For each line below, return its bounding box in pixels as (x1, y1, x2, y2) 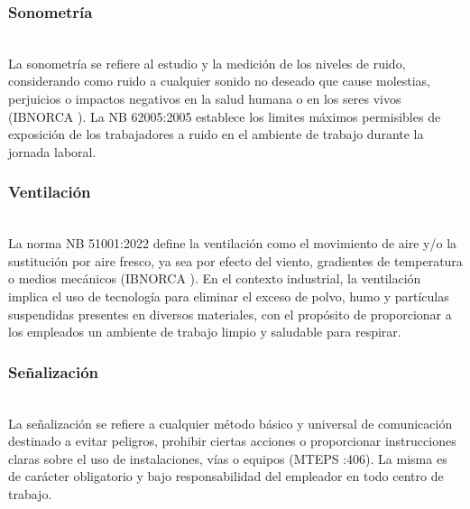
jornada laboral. (8, 142, 97, 161)
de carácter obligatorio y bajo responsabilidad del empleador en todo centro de (8, 467, 444, 486)
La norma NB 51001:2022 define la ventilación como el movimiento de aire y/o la (8, 234, 457, 253)
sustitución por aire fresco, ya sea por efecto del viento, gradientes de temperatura (8, 251, 463, 270)
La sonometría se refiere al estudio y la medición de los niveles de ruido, (8, 53, 406, 72)
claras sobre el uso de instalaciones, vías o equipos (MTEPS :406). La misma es (8, 449, 447, 467)
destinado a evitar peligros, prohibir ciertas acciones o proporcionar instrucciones (8, 431, 456, 450)
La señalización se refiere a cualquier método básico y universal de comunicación (8, 413, 453, 432)
